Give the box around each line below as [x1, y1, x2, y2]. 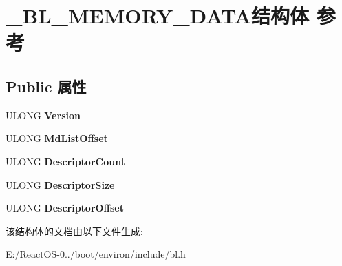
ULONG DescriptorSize [6, 177, 115, 192]
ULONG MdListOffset [6, 131, 108, 145]
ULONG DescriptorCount [6, 154, 125, 168]
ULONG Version [6, 108, 81, 122]
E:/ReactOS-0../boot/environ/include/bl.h [6, 247, 186, 261]
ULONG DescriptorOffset [6, 201, 125, 215]
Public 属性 [6, 75, 87, 96]
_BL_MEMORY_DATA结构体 [6, 1, 310, 30]
